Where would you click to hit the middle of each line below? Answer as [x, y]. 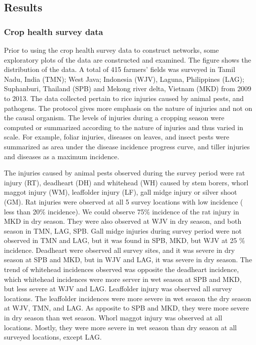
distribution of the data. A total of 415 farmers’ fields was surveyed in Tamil [120, 69]
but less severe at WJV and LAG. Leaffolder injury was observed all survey [118, 289]
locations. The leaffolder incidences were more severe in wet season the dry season [128, 298]
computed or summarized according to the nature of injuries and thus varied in [124, 127]
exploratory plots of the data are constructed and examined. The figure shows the [128, 59]
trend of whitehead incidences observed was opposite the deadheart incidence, [122, 269]
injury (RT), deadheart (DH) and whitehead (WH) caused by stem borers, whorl [126, 182]
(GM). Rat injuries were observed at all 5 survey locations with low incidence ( [124, 201]
